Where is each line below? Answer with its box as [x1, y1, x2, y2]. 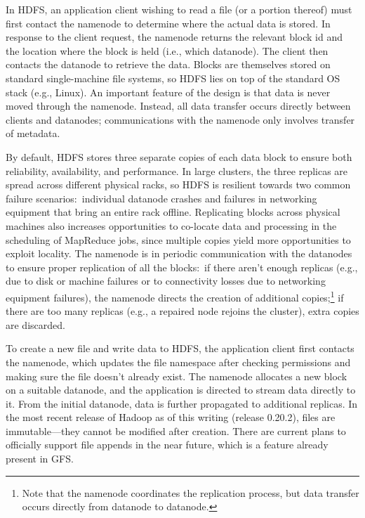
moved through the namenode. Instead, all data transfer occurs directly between [6, 98, 351, 113]
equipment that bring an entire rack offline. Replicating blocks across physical [6, 205, 340, 219]
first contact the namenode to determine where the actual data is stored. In [6, 15, 331, 30]
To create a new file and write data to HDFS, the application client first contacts [6, 341, 354, 356]
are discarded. [6, 317, 65, 332]
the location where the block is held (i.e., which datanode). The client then [6, 43, 328, 58]
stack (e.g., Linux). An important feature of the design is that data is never [6, 84, 331, 99]
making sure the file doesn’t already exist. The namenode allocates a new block [6, 368, 347, 383]
